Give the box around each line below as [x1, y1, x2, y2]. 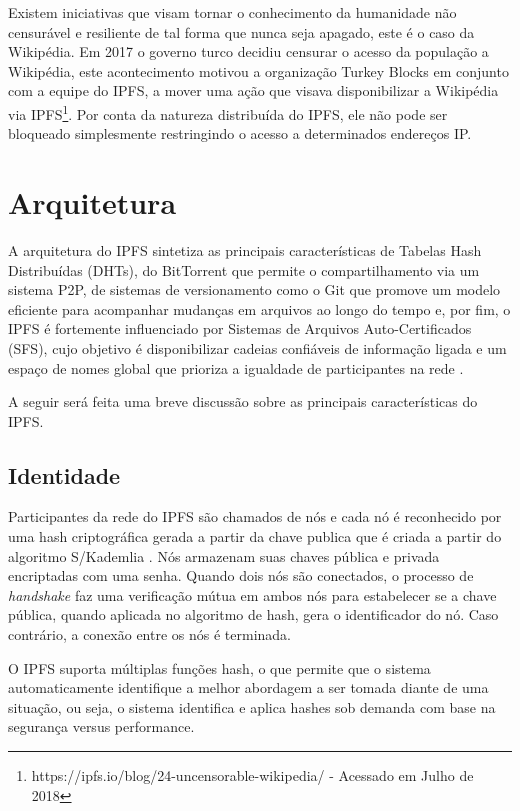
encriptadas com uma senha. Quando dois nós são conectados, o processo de [8, 565, 474, 586]
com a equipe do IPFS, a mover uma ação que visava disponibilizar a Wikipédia [8, 80, 499, 101]
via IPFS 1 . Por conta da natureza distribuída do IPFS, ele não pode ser [8, 100, 448, 124]
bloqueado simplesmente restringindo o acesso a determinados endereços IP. [8, 123, 472, 144]
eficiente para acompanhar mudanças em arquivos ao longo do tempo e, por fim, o [8, 298, 511, 319]
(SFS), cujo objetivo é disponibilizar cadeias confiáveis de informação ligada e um [8, 337, 507, 358]
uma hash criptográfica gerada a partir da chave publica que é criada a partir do [8, 526, 502, 547]
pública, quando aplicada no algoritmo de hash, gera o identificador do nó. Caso [8, 604, 499, 625]
